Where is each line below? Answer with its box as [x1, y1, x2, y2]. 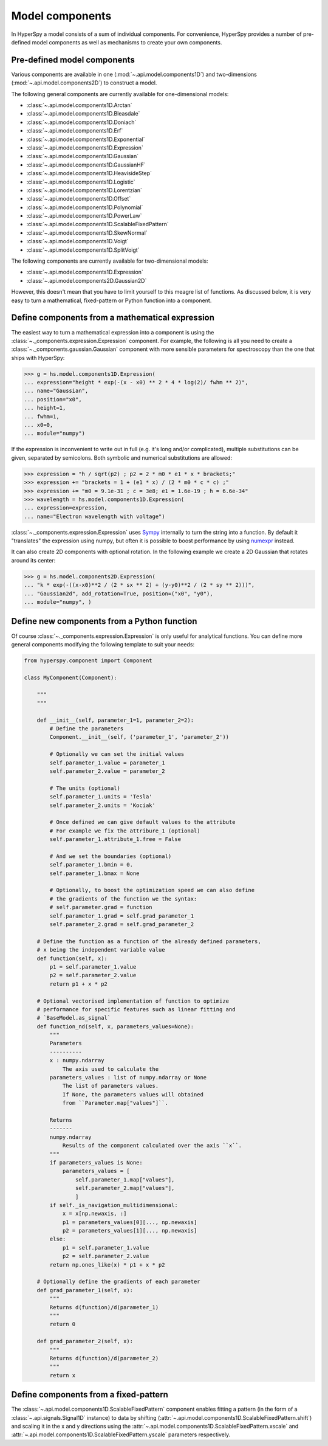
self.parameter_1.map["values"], [75, 1176, 175, 1183]
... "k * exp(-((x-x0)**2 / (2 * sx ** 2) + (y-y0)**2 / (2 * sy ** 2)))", [24, 581, 255, 589]
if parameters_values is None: [49, 1159, 143, 1166]
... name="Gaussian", [24, 387, 89, 395]
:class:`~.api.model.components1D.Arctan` [26, 102, 132, 109]
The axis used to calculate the [62, 1065, 159, 1073]
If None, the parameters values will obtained [62, 1091, 203, 1098]
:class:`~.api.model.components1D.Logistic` [26, 178, 136, 185]
